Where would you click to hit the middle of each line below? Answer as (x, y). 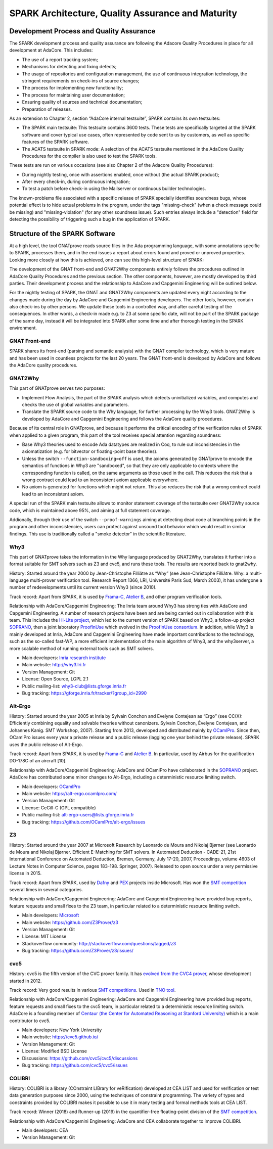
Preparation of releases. (47, 109)
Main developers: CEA (45, 1130)
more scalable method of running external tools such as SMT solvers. (82, 648)
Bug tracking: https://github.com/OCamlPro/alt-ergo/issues (84, 822)
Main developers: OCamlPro (51, 787)
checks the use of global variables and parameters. (75, 405)
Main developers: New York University (62, 1030)
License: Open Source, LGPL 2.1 (55, 679)
